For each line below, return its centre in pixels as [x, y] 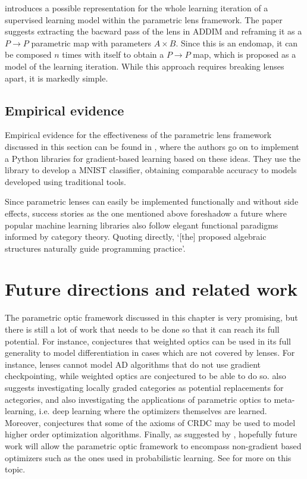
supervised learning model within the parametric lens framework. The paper [144, 19]
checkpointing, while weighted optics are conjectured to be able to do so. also [145, 376]
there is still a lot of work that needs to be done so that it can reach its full [142, 329]
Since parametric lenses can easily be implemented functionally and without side [152, 201]
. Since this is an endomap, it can [237, 43]
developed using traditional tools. [66, 181]
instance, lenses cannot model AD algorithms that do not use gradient [133, 364]
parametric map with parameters [91, 43]
